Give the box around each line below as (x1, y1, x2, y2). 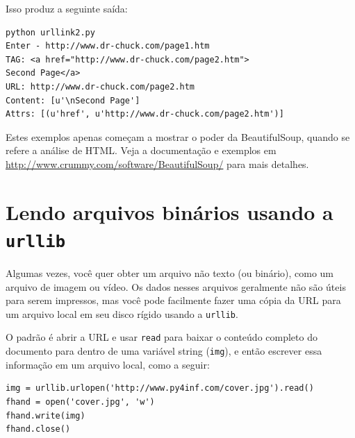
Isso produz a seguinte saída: (6, 1, 128, 15)
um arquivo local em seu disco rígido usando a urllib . (6, 306, 238, 321)
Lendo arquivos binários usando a (6, 197, 333, 226)
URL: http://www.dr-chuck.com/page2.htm (6, 81, 195, 92)
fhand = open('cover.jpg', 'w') (6, 396, 155, 407)
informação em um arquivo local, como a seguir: (6, 357, 210, 371)
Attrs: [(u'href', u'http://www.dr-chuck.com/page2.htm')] (6, 109, 284, 119)
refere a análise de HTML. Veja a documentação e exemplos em (6, 143, 276, 158)
